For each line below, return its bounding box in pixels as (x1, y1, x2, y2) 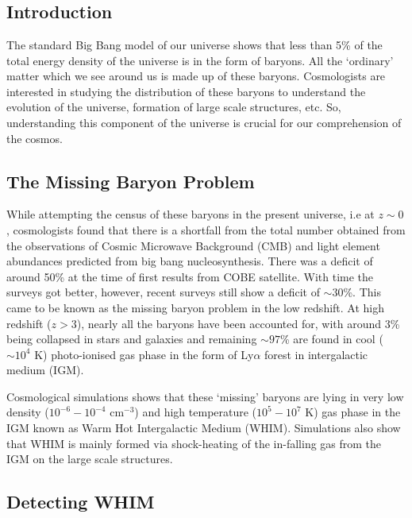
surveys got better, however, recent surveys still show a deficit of (6, 284, 320, 300)
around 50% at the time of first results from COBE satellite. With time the (6, 268, 374, 284)
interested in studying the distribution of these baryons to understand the (6, 83, 366, 99)
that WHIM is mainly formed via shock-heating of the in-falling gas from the (6, 435, 382, 451)
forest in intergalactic (264, 346, 368, 362)
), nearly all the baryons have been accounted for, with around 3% (76, 315, 400, 331)
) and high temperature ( (134, 404, 257, 420)
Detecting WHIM (6, 489, 155, 514)
